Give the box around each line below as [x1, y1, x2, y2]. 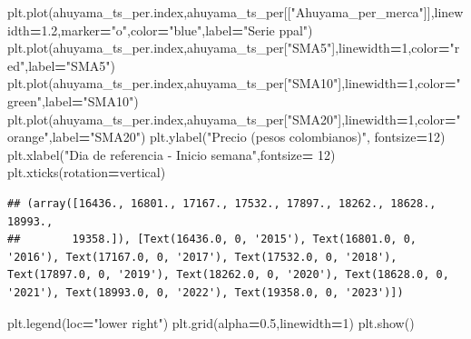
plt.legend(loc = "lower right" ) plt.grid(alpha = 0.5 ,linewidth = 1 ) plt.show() [7, 313, 415, 332]
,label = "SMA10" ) [41, 91, 139, 110]
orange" [7, 127, 49, 146]
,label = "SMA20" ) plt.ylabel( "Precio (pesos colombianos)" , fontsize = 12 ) [48, 127, 446, 146]
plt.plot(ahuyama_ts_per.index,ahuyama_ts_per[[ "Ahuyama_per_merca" [7, 3, 424, 21]
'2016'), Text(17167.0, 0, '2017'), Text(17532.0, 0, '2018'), [7, 250, 397, 264]
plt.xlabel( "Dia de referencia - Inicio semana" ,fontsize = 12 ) [7, 145, 336, 164]
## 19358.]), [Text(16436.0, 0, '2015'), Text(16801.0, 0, [7, 233, 417, 246]
